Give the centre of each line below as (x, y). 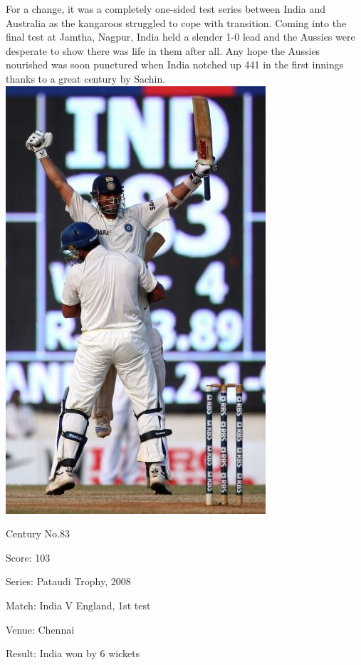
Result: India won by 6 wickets (73, 653)
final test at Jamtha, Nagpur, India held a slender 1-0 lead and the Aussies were (180, 37)
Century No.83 (38, 533)
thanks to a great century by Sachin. (86, 78)
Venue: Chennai (40, 629)
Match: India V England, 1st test (78, 605)
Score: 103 (28, 557)
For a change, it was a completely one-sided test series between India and (166, 9)
